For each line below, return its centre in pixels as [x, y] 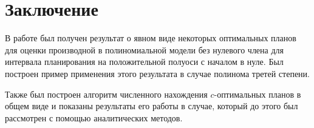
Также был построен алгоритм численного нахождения [106, 94]
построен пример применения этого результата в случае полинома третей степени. [157, 73]
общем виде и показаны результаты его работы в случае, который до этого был [152, 106]
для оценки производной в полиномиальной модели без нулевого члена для [145, 49]
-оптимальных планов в [258, 94]
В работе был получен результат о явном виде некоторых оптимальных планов [151, 38]
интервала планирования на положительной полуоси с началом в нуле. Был [144, 62]
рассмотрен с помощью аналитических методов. [94, 117]
